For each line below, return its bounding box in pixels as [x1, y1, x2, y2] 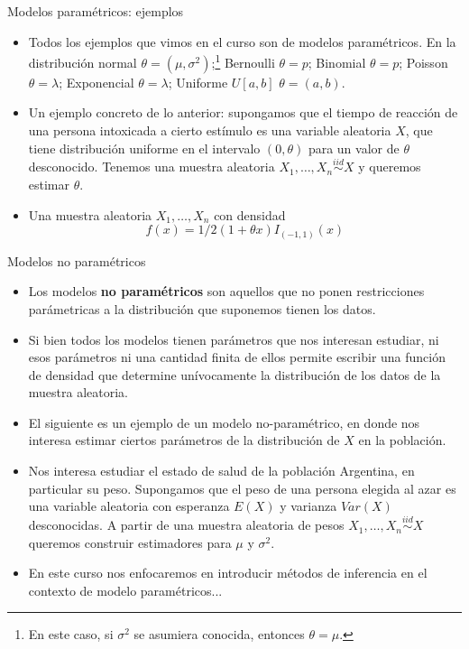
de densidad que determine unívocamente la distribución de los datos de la [28, 365, 441, 384]
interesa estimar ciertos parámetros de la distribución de [28, 431, 340, 450]
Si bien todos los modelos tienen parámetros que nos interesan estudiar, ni [28, 329, 439, 348]
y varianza [280, 496, 337, 515]
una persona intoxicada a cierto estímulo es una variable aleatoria [28, 121, 391, 140]
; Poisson [399, 52, 448, 71]
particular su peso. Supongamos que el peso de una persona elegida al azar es [28, 478, 456, 497]
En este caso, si [28, 625, 114, 644]
